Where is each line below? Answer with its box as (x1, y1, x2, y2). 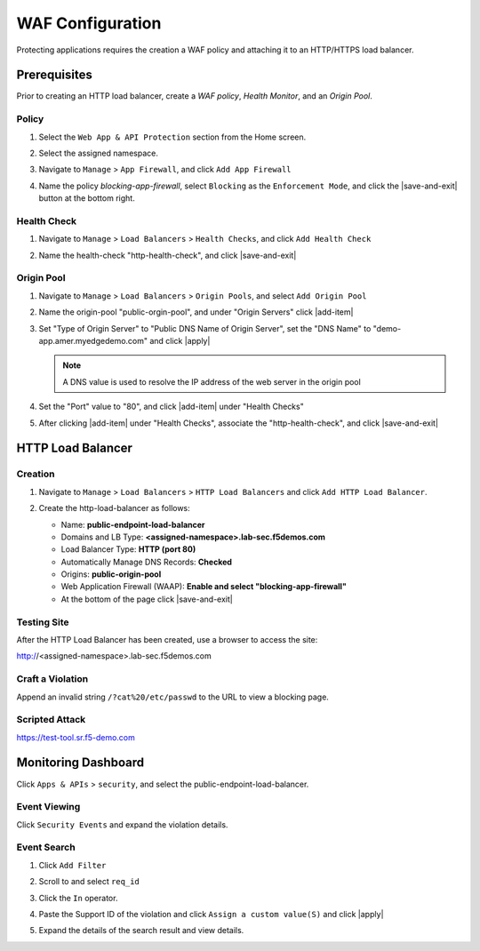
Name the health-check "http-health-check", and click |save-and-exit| (38, 250, 297, 260)
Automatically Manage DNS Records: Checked (60, 556, 233, 567)
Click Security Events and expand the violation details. (16, 819, 228, 830)
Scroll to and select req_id (38, 876, 140, 887)
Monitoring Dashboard (16, 755, 145, 771)
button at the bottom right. (38, 193, 135, 204)
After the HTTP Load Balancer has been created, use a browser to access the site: (16, 634, 318, 644)
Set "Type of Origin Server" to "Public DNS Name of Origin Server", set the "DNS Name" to (38, 323, 372, 333)
